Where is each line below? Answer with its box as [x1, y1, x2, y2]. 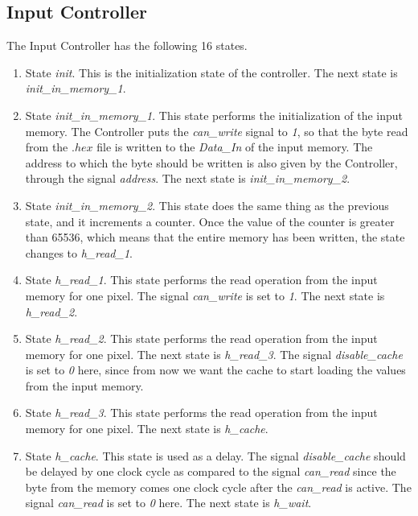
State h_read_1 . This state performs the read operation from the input [25, 271, 378, 288]
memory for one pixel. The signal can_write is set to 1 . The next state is [25, 287, 385, 303]
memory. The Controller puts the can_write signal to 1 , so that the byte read [25, 122, 408, 139]
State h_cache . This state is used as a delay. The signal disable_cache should [25, 447, 406, 464]
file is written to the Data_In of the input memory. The [96, 138, 373, 155]
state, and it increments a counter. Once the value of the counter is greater [25, 213, 395, 229]
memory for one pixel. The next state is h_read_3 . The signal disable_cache [25, 345, 403, 362]
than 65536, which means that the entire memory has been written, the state [25, 229, 405, 246]
